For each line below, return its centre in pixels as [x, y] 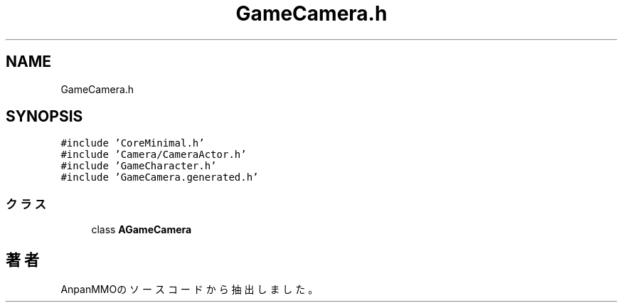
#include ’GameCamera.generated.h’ [160, 177]
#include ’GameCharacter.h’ [139, 166]
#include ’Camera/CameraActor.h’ [154, 155]
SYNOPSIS [44, 117]
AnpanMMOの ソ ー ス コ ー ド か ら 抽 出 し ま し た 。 [190, 290]
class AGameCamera [142, 230]
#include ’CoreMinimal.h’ [133, 143]
